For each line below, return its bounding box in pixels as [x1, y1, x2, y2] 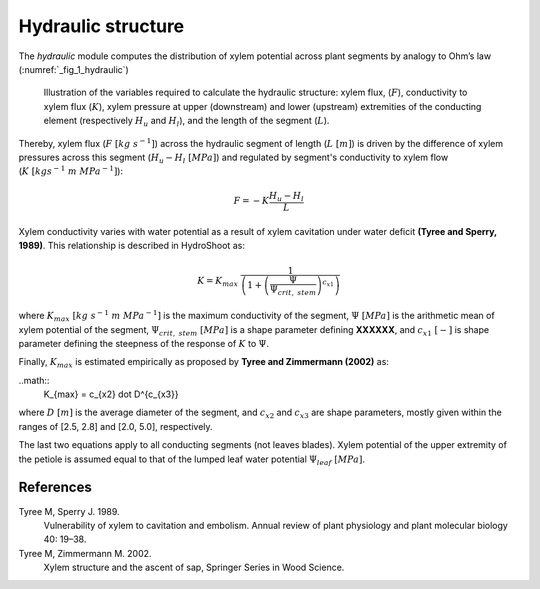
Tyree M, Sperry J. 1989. [18, 505, 120, 517]
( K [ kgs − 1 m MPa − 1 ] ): [18, 164, 124, 177]
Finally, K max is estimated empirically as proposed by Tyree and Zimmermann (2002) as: [18, 356, 390, 370]
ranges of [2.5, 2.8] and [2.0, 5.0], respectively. [18, 420, 214, 432]
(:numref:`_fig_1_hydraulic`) [18, 63, 129, 75]
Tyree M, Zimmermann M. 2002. [18, 547, 152, 559]
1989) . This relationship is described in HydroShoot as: [18, 240, 245, 252]
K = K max [196, 275, 239, 289]
